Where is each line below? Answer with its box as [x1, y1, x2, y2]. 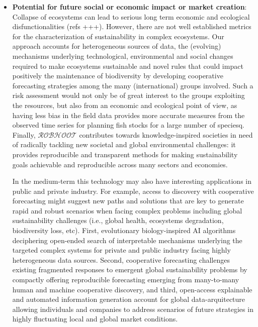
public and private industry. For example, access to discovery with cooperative [12, 185, 254, 196]
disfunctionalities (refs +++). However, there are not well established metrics [12, 21, 251, 32]
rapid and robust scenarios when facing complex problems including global [12, 205, 242, 215]
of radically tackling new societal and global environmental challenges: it [12, 139, 236, 150]
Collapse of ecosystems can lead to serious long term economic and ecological [12, 11, 250, 22]
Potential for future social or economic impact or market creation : [12, 2, 247, 12]
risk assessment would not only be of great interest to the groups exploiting [12, 90, 245, 100]
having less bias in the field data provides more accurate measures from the [12, 110, 245, 120]
